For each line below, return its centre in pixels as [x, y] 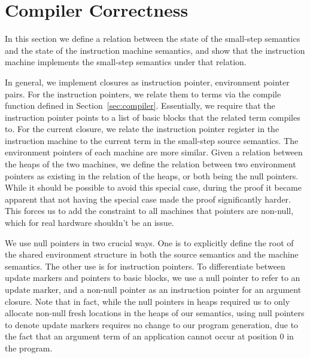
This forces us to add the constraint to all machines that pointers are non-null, [149, 211]
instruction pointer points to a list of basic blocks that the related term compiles [153, 117]
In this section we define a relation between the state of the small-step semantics [153, 39]
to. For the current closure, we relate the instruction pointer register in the [142, 129]
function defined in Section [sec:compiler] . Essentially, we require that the [140, 105]
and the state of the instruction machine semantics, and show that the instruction [155, 50]
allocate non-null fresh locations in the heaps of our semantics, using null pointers [155, 313]
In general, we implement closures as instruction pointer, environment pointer [147, 82]
